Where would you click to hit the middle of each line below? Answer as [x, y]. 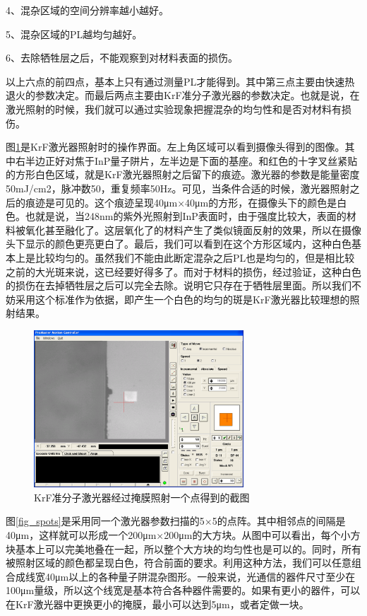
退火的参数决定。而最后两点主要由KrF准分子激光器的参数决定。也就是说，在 [183, 95]
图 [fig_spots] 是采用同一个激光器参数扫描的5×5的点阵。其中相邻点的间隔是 [176, 521]
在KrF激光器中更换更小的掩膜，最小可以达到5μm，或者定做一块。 [157, 604]
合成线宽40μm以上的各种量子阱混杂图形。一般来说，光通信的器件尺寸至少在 [181, 576]
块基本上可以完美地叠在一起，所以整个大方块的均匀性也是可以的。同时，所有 [183, 548]
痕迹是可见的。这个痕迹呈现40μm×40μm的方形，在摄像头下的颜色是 [181, 202]
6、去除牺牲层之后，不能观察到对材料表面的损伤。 [122, 58]
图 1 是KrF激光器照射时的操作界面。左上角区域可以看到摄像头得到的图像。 [175, 147]
